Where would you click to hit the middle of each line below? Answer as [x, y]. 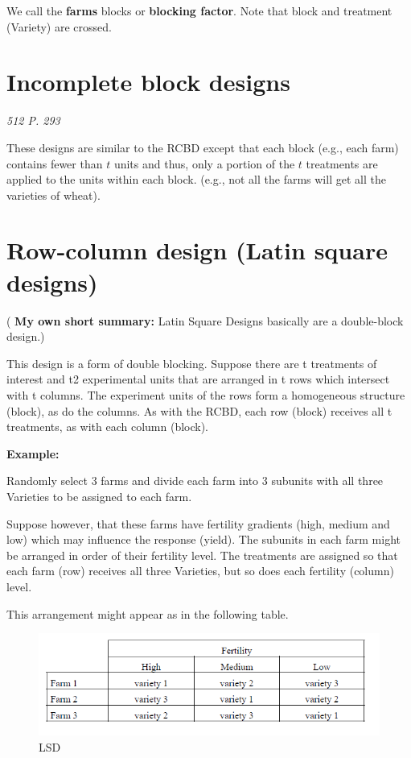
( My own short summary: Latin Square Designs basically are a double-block [205, 320]
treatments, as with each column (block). [108, 427]
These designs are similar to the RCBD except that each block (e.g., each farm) [203, 147]
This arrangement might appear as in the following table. [148, 613]
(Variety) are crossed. [59, 26]
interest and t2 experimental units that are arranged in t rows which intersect [198, 379]
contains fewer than [55, 163]
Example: [33, 453]
